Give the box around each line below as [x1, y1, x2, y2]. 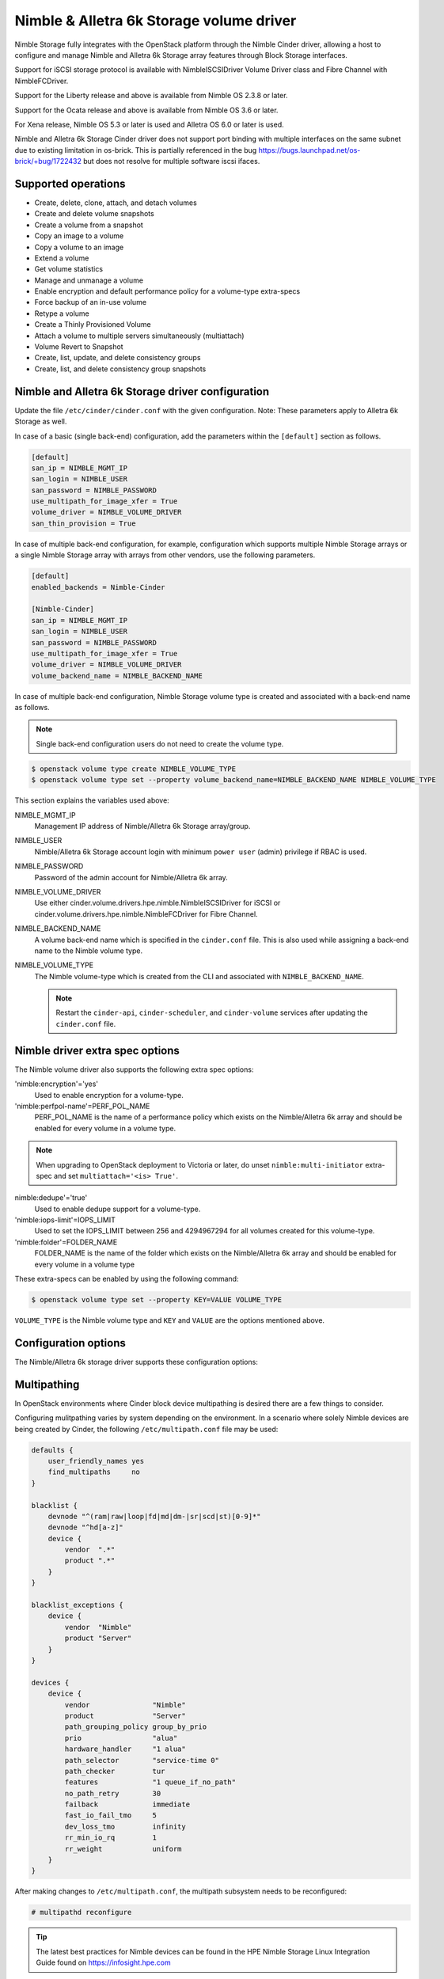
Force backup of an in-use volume [34, 298, 146, 307]
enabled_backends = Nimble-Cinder [31, 583, 165, 591]
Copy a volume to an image [34, 242, 124, 252]
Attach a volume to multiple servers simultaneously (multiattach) [34, 331, 245, 340]
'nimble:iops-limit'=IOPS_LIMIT [14, 1215, 116, 1225]
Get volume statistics [34, 264, 103, 274]
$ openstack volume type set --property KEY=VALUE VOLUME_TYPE [31, 1295, 283, 1305]
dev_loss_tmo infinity [64, 1821, 186, 1831]
